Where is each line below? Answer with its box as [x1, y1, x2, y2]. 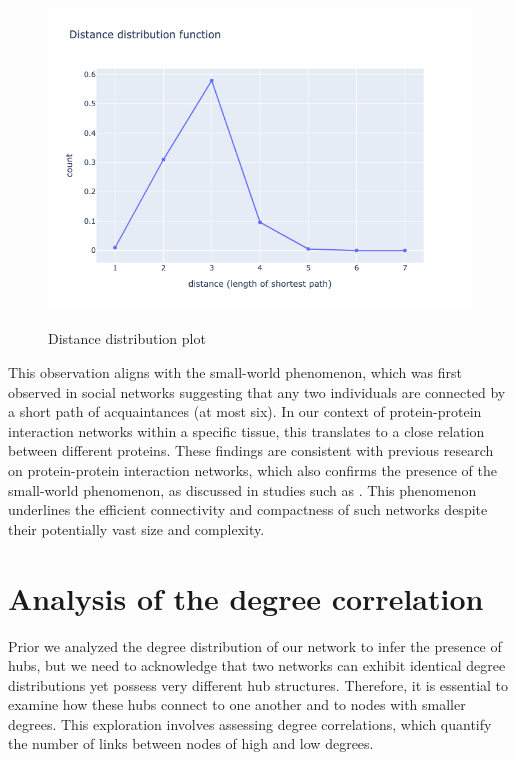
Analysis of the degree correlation [8, 577, 484, 618]
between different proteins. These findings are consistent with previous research [8, 440, 494, 461]
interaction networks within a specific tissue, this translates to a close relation [8, 420, 485, 441]
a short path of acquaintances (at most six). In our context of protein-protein [8, 401, 482, 422]
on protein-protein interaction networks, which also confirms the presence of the [8, 460, 497, 480]
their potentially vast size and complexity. [8, 518, 265, 539]
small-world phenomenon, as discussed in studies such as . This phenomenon [8, 479, 477, 500]
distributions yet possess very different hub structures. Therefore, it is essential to [8, 674, 509, 695]
